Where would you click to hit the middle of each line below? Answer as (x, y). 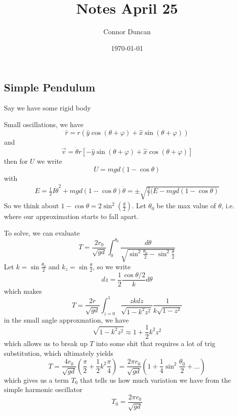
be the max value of (186, 206)
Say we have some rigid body (47, 108)
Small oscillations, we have (44, 124)
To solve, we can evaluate (42, 232)
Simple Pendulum (50, 87)
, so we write (112, 266)
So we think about (32, 206)
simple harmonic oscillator (43, 389)
